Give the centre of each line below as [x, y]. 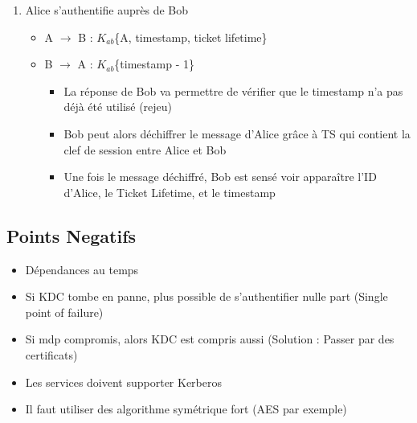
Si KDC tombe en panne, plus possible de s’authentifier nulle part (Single [206, 296]
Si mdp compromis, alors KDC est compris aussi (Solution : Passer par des [210, 339]
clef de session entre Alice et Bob [145, 149]
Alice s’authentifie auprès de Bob [107, 10]
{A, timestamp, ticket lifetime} [191, 37]
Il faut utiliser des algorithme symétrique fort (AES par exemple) [186, 409]
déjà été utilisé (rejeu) [118, 107]
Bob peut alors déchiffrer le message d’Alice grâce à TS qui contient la [237, 133]
